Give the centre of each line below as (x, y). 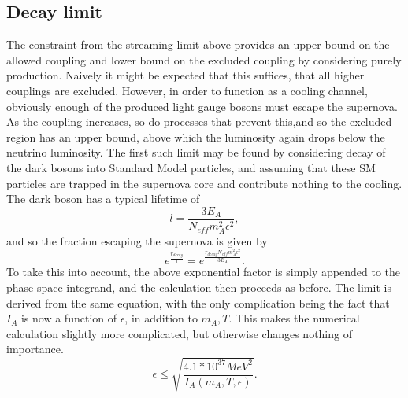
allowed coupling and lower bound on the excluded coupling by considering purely (204, 59)
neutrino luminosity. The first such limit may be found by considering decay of (196, 152)
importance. (35, 349)
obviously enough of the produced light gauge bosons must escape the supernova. (202, 106)
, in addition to (161, 318)
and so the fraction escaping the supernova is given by (137, 240)
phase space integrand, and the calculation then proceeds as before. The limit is (199, 287)
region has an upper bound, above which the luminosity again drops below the (196, 136)
